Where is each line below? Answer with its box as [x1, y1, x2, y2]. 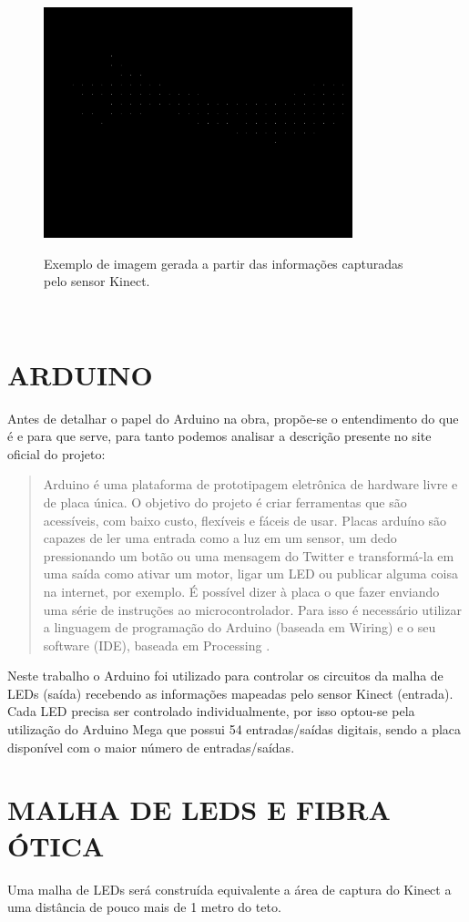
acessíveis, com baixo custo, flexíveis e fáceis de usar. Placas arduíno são [43, 510, 447, 529]
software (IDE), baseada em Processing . [43, 635, 270, 654]
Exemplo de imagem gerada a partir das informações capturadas [44, 253, 403, 272]
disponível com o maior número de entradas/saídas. [7, 737, 295, 756]
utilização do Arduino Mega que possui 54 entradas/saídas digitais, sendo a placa [7, 720, 462, 739]
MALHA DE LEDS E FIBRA [7, 791, 391, 828]
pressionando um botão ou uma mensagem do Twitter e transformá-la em [43, 546, 454, 565]
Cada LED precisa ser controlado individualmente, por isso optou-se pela [7, 702, 415, 721]
